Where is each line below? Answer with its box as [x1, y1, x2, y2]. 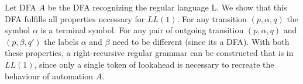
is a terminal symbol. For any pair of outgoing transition [40, 24, 244, 36]
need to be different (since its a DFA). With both [112, 35, 290, 47]
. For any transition [177, 12, 247, 24]
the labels [44, 35, 78, 47]
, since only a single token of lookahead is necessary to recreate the [34, 58, 274, 70]
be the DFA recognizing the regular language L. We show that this [47, 1, 287, 13]
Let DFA [5, 1, 36, 13]
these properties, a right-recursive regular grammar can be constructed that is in [5, 47, 294, 59]
